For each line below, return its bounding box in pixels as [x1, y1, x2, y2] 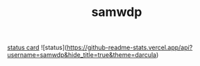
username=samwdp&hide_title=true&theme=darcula [7, 51, 157, 59]
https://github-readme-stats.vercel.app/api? [67, 43, 193, 52]
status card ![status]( [7, 43, 67, 52]
